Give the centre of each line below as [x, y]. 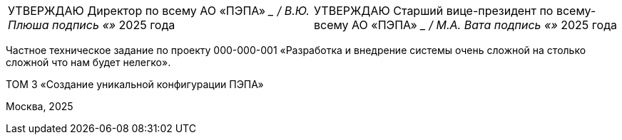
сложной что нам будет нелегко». [88, 62]
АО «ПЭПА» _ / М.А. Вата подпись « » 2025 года [484, 25]
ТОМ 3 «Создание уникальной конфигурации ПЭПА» [135, 84]
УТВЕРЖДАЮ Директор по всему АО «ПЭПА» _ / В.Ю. [159, 11]
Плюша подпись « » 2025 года [92, 25]
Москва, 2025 [40, 106]
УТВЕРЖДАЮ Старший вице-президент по [434, 11]
